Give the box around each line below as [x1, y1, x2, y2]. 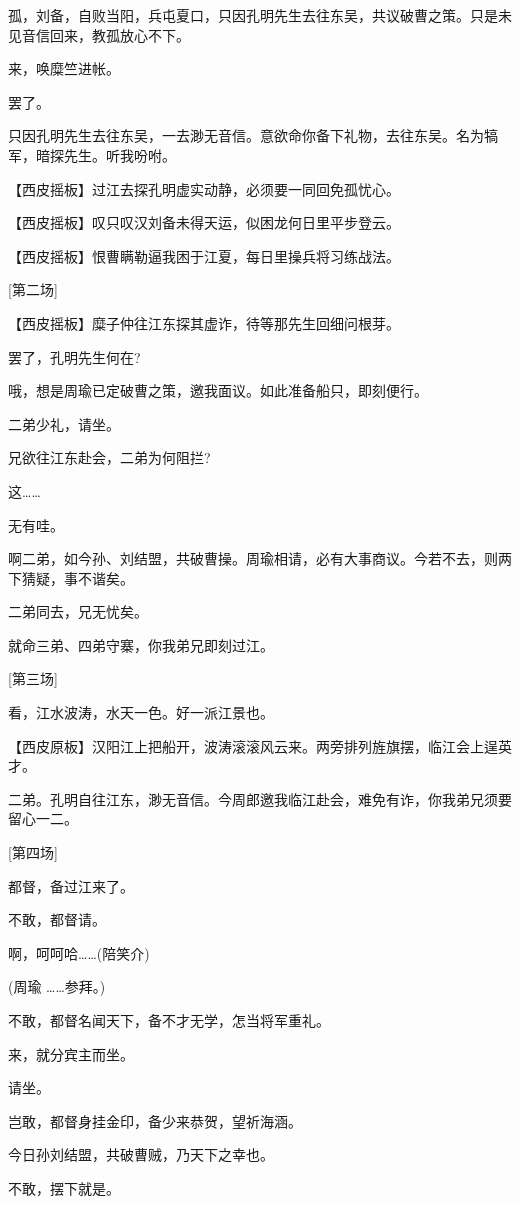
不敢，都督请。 [8, 909, 106, 930]
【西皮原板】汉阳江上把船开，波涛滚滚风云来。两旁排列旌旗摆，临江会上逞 [8, 735, 498, 756]
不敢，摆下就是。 [8, 1177, 120, 1198]
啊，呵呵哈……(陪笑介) [8, 942, 150, 963]
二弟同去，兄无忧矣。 [8, 601, 148, 622]
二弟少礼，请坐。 [8, 413, 120, 434]
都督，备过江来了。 [8, 875, 134, 896]
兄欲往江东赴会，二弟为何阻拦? [8, 447, 211, 468]
